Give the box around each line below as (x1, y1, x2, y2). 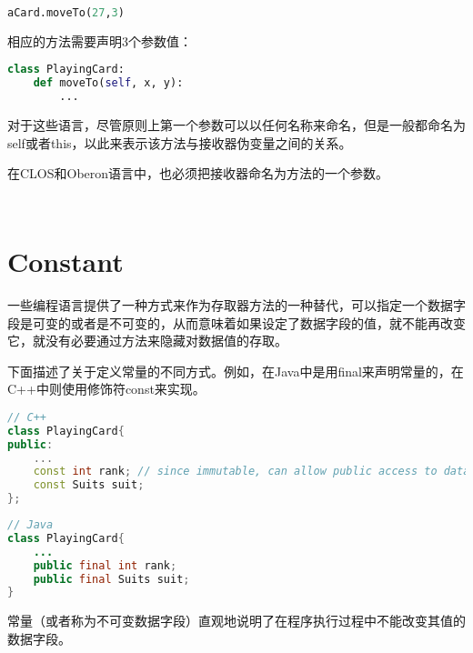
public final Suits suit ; (33, 572, 190, 586)
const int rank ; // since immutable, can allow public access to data (33, 465, 470, 478)
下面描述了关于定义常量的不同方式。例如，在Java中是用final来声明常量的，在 (7, 361, 464, 380)
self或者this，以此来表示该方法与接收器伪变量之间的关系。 (7, 133, 352, 152)
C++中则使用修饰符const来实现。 (7, 379, 206, 398)
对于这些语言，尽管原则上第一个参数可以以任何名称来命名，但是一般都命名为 (7, 116, 466, 135)
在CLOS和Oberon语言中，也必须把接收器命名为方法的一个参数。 (7, 164, 389, 183)
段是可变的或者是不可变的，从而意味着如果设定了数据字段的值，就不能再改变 (7, 313, 466, 332)
